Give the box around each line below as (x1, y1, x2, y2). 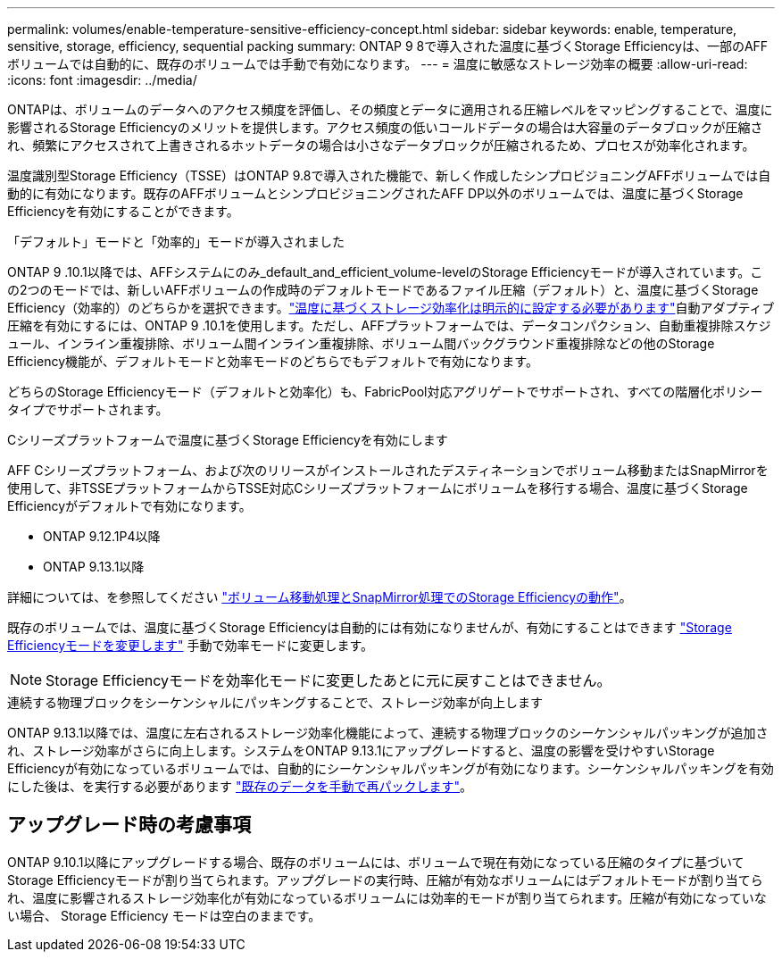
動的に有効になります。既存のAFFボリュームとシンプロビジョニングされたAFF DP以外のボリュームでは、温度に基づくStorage (7, 186, 744, 201)
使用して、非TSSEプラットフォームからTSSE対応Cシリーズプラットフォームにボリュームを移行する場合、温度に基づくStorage (7, 480, 748, 496)
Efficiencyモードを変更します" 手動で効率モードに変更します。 (7, 638, 374, 653)
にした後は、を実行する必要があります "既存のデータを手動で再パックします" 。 (7, 779, 472, 794)
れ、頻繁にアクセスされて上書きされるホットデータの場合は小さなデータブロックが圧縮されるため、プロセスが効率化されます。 (7, 138, 755, 153)
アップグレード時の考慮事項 (7, 813, 251, 837)
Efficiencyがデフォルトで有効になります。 (7, 498, 252, 513)
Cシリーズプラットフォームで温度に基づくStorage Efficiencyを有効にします (7, 432, 448, 447)
